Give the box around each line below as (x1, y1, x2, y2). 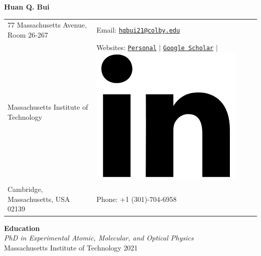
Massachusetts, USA (8, 193, 70, 204)
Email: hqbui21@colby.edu (96, 25, 180, 35)
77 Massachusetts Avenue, (8, 20, 87, 30)
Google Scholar (163, 44, 214, 52)
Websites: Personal (96, 42, 157, 52)
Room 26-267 (8, 29, 48, 40)
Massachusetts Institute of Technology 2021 (4, 242, 138, 252)
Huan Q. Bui (4, 2, 50, 12)
